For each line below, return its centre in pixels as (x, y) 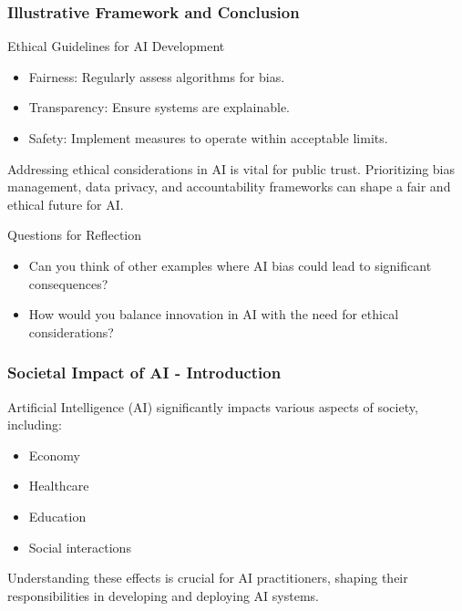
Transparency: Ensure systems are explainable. (159, 107)
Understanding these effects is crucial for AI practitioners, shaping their (208, 578)
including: (35, 425)
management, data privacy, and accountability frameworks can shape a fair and (229, 186)
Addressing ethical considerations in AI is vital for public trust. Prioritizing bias (231, 168)
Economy (54, 455)
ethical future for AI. (66, 204)
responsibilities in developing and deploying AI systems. (163, 595)
